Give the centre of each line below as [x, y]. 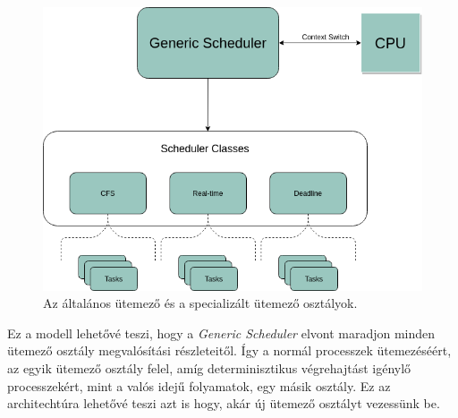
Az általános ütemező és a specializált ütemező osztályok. [200, 303]
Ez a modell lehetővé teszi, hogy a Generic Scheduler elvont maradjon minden [221, 333]
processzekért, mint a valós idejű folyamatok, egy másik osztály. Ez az [199, 385]
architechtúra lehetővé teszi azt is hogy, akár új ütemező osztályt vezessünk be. [224, 403]
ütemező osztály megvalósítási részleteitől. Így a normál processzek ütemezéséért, [229, 350]
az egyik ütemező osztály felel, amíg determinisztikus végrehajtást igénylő [209, 368]
